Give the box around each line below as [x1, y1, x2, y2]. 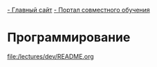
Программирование [7, 30, 131, 45]
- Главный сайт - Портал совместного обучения [7, 6, 150, 14]
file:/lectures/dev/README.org [7, 52, 95, 60]
